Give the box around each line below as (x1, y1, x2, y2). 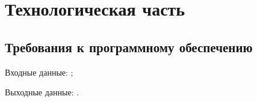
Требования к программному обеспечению (5, 37, 253, 56)
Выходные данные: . (5, 86, 79, 98)
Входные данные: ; (5, 65, 73, 78)
